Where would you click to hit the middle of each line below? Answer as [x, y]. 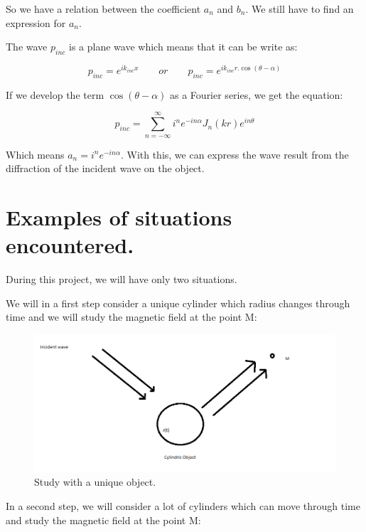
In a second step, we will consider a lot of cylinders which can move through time [183, 506]
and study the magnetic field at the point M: [103, 520]
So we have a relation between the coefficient [103, 9]
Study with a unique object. [95, 482]
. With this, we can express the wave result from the [235, 154]
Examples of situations [119, 217]
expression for [36, 22]
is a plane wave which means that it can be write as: [183, 47]
